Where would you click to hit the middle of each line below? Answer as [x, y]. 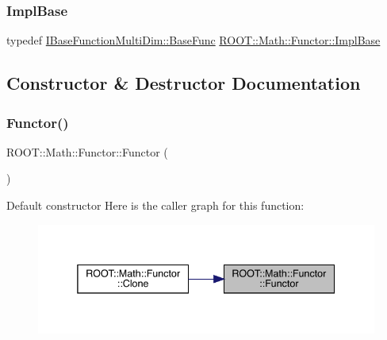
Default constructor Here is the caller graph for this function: [155, 205]
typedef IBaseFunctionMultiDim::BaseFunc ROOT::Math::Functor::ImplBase [193, 40]
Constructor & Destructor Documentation [184, 83]
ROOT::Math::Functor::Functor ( [87, 151]
